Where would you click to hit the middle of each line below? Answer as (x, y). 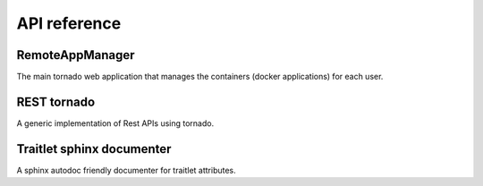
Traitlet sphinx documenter (94, 149)
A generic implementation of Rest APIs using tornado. (115, 123)
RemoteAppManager (76, 55)
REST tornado (56, 101)
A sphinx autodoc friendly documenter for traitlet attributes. (126, 170)
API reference (69, 23)
